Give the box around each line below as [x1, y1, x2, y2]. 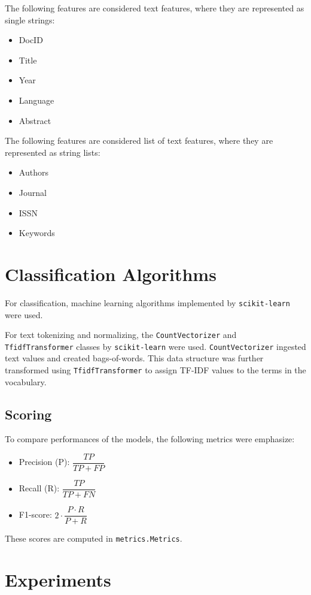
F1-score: [19, 508, 52, 521]
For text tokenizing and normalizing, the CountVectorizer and [5, 328, 237, 341]
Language [19, 93, 54, 106]
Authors [19, 166, 48, 179]
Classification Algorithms [5, 261, 217, 286]
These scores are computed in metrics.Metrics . [5, 532, 182, 545]
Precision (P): [19, 455, 70, 468]
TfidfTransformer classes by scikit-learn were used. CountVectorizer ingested [5, 340, 306, 352]
